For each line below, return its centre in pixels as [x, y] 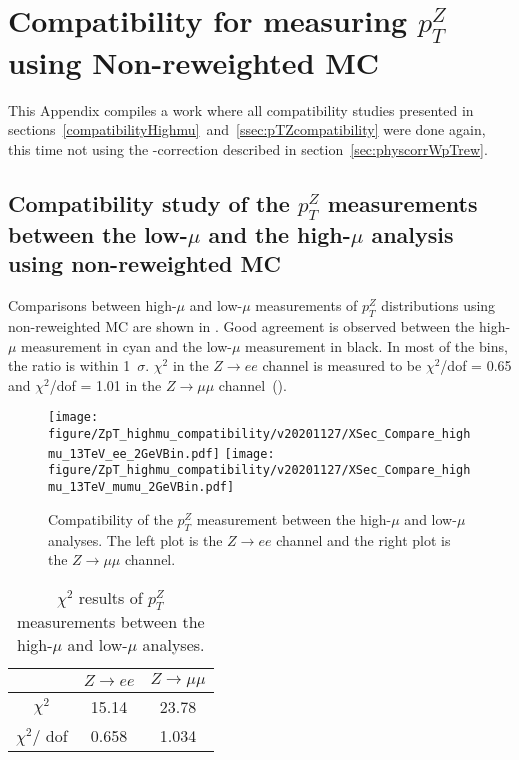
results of [110, 597]
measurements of [306, 305]
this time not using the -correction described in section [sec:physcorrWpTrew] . [248, 148]
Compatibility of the [110, 518]
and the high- [279, 234]
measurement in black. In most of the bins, [376, 345]
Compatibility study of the [149, 202]
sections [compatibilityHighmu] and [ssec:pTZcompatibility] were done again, [247, 129]
